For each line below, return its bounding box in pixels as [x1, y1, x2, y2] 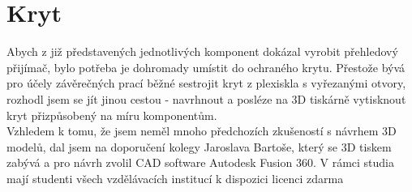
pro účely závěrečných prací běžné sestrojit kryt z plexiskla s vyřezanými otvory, [6, 75, 406, 92]
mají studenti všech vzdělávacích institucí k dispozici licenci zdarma [6, 169, 344, 186]
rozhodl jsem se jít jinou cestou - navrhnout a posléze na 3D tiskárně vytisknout [6, 90, 406, 107]
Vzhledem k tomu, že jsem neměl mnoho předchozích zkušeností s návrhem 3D [6, 122, 397, 139]
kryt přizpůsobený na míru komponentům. [6, 106, 217, 123]
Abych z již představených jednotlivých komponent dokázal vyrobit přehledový [6, 43, 398, 60]
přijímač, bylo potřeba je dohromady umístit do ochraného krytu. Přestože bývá [6, 58, 406, 75]
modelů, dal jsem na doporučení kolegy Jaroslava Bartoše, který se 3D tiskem [6, 138, 392, 155]
